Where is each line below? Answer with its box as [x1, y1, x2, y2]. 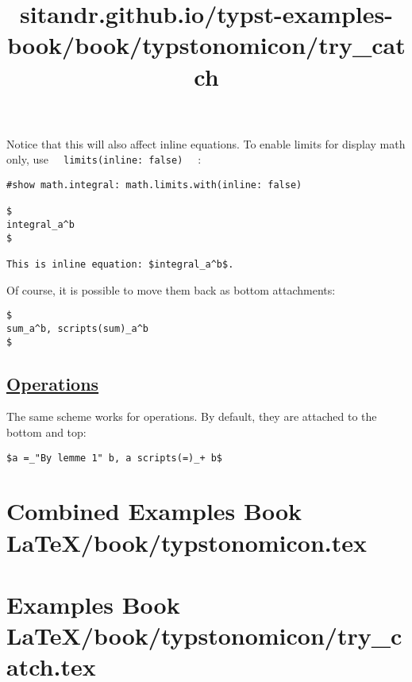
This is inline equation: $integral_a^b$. [6, 258, 234, 270]
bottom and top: [6, 423, 87, 440]
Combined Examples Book [6, 495, 302, 527]
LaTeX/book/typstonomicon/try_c [6, 619, 402, 652]
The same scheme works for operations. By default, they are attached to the [6, 408, 377, 425]
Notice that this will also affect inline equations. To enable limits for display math [6, 135, 406, 152]
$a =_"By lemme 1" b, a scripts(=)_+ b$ [6, 452, 223, 464]
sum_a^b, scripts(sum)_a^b [6, 322, 148, 334]
